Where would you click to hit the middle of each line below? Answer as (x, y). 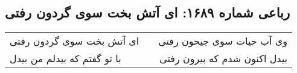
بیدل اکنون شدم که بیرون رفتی (224, 59)
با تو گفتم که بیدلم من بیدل (65, 59)
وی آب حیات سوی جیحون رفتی (223, 41)
